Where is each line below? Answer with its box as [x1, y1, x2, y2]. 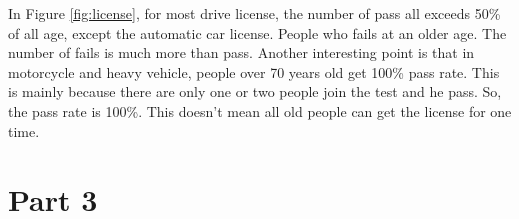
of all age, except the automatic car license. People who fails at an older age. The [8, 22, 507, 43]
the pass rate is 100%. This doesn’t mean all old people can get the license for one [8, 100, 512, 121]
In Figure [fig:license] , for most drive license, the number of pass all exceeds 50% [8, 3, 501, 23]
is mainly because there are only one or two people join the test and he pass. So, [8, 81, 502, 102]
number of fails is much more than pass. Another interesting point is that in [8, 42, 475, 63]
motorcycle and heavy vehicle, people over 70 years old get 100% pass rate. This [8, 61, 500, 82]
